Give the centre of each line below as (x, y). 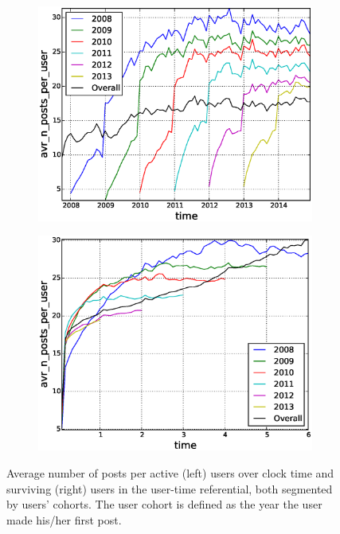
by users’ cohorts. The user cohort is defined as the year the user (164, 504)
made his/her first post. (64, 519)
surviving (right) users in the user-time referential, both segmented (170, 488)
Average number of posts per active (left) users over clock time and (170, 473)
